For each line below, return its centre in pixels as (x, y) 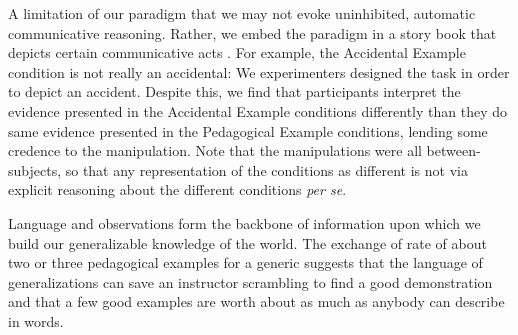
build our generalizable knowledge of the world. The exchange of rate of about (247, 242)
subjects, (35, 169)
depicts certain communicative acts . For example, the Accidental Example (237, 52)
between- (453, 150)
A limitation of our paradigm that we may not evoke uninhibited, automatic (242, 13)
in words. (36, 320)
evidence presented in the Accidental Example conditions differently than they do (257, 110)
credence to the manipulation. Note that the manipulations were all (215, 150)
